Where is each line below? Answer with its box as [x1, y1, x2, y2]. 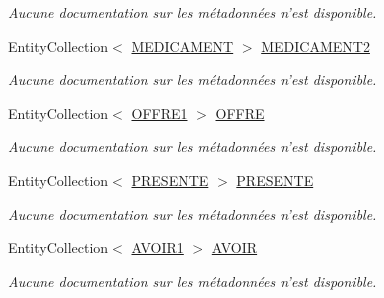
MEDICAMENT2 [261, 35, 370, 56]
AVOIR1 [131, 237, 184, 258]
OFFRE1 [131, 102, 188, 123]
